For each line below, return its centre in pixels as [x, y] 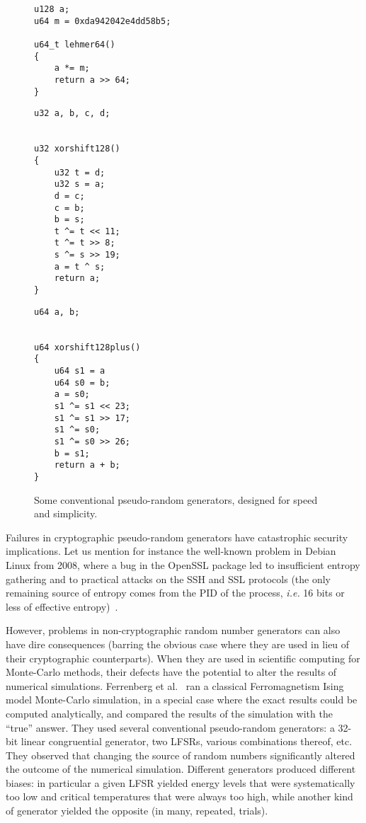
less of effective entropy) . [62, 606]
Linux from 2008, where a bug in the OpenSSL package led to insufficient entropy [183, 564]
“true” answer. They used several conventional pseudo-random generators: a [170, 727]
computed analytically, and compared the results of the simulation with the [169, 713]
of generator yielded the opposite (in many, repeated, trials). [137, 811]
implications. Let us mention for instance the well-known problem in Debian [171, 551]
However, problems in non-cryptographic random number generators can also [173, 630]
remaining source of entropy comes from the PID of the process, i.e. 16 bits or [175, 593]
